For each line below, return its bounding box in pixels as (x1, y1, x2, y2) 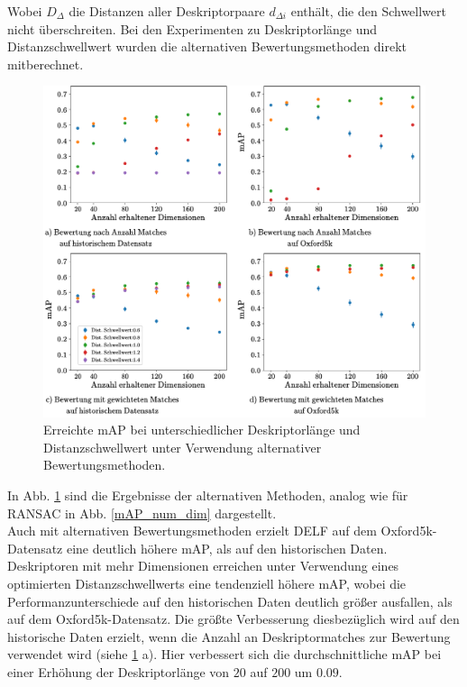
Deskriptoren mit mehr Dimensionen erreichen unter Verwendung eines (7, 556, 399, 575)
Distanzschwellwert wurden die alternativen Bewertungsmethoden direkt (7, 37, 407, 56)
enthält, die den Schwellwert (290, 2, 446, 20)
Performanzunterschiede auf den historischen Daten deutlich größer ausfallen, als (7, 591, 453, 610)
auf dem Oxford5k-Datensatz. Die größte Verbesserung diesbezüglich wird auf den (7, 609, 460, 628)
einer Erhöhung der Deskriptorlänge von (7, 662, 230, 681)
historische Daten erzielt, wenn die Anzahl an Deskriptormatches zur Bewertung (7, 627, 451, 646)
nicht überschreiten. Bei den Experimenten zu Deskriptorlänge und (7, 19, 378, 38)
